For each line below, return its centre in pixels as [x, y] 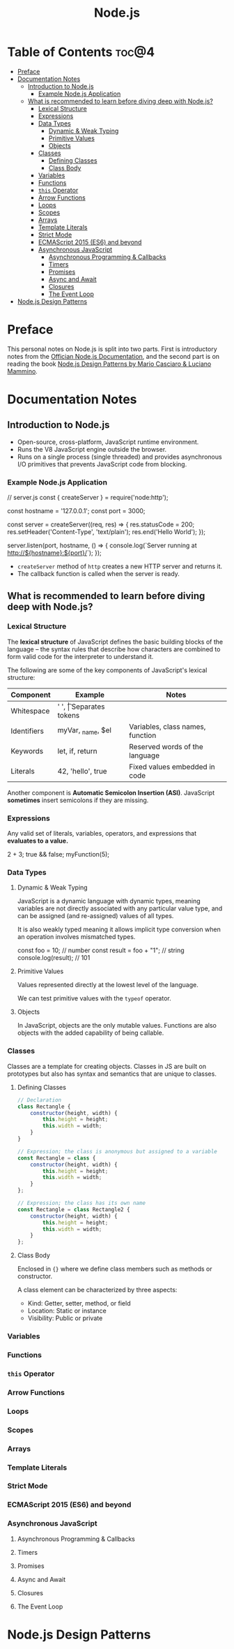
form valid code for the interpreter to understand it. [80, 656]
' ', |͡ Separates [81, 707]
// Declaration [39, 1100]
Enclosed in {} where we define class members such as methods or [115, 1269]
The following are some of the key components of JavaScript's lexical [107, 670]
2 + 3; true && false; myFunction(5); [58, 855]
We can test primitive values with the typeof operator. [94, 998]
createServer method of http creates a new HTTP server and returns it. [120, 566]
